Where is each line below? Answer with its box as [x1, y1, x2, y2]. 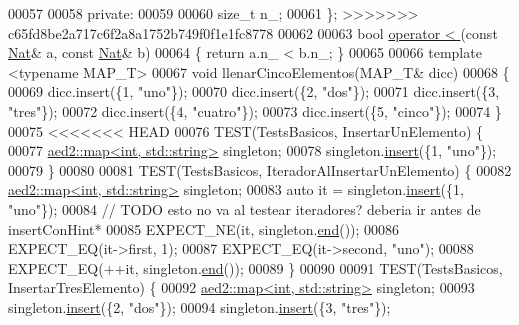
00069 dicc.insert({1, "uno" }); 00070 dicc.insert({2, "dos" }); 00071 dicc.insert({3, [8, 81, 500, 102]
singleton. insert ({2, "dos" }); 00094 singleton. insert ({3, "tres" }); [8, 296, 391, 317]
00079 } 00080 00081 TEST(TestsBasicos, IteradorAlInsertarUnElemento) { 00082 [8, 159, 512, 180]
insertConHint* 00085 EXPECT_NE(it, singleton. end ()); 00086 [8, 218, 400, 239]
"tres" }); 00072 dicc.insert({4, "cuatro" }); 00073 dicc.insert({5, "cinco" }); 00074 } [8, 100, 502, 121]
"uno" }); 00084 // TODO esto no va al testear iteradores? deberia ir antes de [8, 198, 481, 219]
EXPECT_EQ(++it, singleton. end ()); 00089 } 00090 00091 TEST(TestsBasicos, [8, 257, 503, 278]
